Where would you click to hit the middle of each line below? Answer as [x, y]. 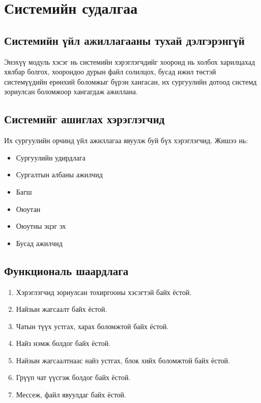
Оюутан [28, 209]
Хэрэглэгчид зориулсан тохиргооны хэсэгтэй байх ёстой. [104, 292]
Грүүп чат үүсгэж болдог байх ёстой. [73, 377]
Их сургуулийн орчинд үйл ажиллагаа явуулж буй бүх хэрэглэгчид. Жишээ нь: [126, 140]
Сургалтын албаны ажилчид [59, 174]
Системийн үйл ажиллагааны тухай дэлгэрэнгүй [124, 40]
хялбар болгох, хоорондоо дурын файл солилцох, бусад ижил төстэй [110, 72]
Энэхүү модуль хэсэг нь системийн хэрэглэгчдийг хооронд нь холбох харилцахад [130, 61]
